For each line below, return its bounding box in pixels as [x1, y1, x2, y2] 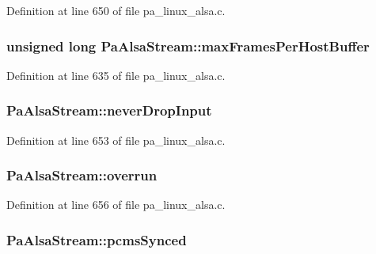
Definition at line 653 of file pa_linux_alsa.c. [6, 131, 226, 148]
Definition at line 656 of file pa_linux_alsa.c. [6, 196, 226, 213]
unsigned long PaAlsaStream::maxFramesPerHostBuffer [6, 36, 370, 55]
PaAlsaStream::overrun [6, 165, 158, 185]
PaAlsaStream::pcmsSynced [6, 229, 187, 249]
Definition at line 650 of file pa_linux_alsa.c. [6, 2, 226, 18]
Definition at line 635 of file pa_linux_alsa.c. [6, 66, 226, 83]
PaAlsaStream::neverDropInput [6, 100, 212, 120]
